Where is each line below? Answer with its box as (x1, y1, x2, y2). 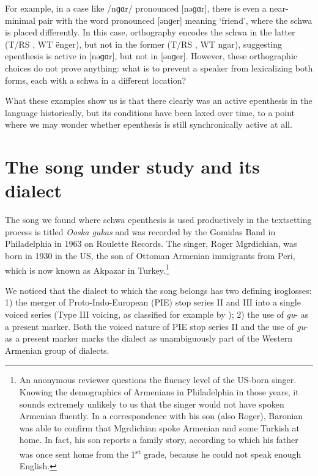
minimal (5, 13, 35, 26)
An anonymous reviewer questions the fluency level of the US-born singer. (19, 373, 297, 386)
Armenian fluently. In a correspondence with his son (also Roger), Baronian (19, 409, 303, 422)
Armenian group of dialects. (5, 343, 109, 356)
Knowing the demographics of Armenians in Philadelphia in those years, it (19, 386, 299, 398)
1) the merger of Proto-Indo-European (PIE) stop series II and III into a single (5, 296, 301, 309)
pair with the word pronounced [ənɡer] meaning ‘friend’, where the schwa (38, 13, 312, 26)
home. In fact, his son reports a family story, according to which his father (19, 433, 298, 446)
